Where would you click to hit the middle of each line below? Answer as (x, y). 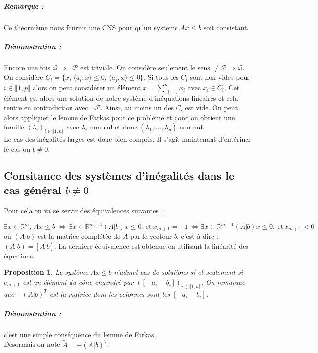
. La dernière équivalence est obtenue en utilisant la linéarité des (151, 246)
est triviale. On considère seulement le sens (145, 67)
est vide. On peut (212, 108)
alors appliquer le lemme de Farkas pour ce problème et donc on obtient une (119, 117)
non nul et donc (114, 127)
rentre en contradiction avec (46, 108)
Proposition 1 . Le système (46, 272)
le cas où (17, 148)
